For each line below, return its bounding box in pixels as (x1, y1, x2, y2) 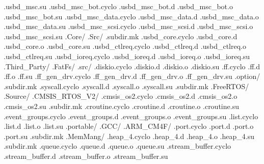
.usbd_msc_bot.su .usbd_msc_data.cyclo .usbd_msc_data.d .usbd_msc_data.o (4, 11, 259, 21)
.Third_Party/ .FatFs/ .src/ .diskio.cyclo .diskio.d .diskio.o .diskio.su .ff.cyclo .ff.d (4, 61, 260, 71)
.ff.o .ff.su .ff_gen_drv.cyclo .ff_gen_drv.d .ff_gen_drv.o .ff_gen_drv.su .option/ (4, 71, 260, 81)
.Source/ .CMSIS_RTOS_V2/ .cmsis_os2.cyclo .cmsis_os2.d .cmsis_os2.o (4, 91, 237, 101)
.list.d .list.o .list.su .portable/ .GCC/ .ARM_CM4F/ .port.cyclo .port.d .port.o (4, 121, 254, 131)
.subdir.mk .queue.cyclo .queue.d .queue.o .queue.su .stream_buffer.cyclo (4, 141, 231, 151)
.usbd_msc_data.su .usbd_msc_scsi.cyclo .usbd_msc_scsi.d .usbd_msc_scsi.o (4, 21, 253, 32)
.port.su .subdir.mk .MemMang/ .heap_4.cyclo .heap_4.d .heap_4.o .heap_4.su (4, 130, 254, 141)
